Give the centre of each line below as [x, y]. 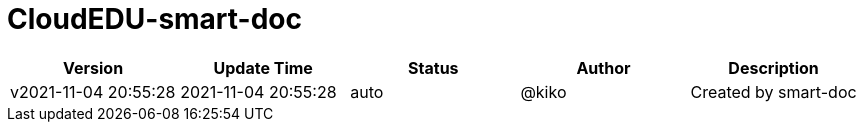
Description [773, 67]
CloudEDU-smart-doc [154, 19]
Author [603, 67]
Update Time [263, 67]
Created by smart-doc [773, 91]
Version [93, 67]
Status [433, 67]
